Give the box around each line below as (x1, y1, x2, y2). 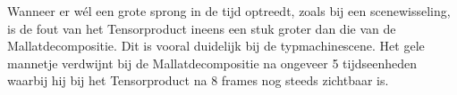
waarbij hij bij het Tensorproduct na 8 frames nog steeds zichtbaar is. (7, 71, 389, 90)
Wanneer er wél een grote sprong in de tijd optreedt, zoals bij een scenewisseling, (7, 2, 451, 20)
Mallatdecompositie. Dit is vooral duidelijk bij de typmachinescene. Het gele (7, 36, 425, 55)
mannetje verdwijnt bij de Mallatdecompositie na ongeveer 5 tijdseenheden (7, 53, 417, 72)
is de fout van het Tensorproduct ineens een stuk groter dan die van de (7, 19, 396, 37)
